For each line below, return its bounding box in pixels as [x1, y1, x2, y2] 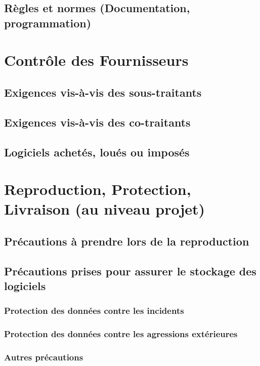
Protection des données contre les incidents [4, 304, 184, 317]
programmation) [4, 15, 92, 30]
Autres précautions [4, 351, 83, 363]
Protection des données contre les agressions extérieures [4, 328, 238, 340]
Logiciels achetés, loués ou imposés [4, 144, 190, 159]
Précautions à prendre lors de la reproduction [4, 233, 249, 249]
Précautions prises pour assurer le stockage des [4, 263, 256, 278]
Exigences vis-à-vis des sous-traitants [4, 84, 202, 100]
